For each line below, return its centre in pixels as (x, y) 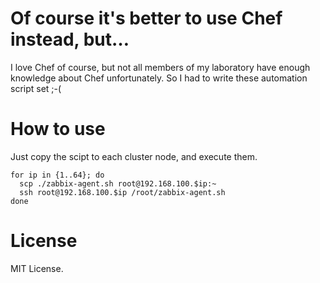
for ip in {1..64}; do (57, 175)
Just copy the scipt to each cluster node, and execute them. (134, 156)
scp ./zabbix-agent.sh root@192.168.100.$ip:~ (118, 183)
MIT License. (37, 268)
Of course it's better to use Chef (146, 18)
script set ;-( (36, 88)
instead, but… (70, 39)
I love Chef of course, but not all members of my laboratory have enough (160, 67)
